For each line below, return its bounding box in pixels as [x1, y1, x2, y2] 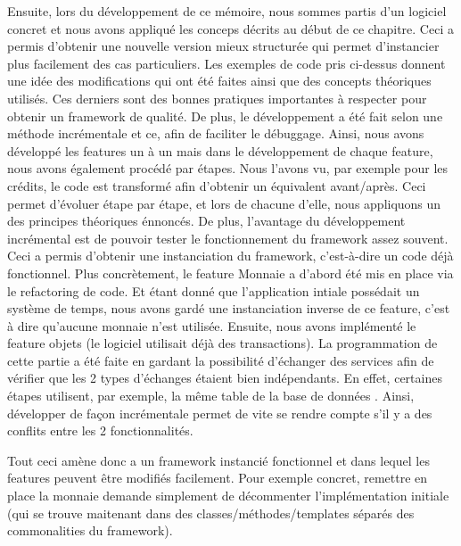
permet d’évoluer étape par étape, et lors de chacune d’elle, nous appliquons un [7, 194, 441, 212]
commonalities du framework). [7, 521, 173, 540]
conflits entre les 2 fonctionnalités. [7, 421, 193, 440]
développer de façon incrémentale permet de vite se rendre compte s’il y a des [7, 403, 432, 422]
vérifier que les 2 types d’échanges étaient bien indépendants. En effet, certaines [7, 368, 442, 387]
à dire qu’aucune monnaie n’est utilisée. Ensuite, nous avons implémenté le [7, 316, 416, 335]
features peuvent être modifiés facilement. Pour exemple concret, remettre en [7, 468, 428, 487]
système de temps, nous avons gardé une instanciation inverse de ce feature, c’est [7, 299, 450, 318]
